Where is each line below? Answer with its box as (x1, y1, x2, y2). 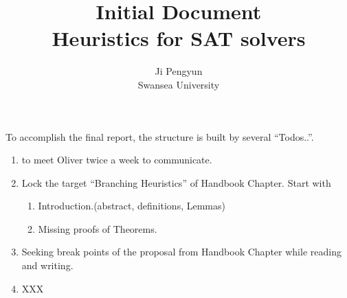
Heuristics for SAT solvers (52, 24, 306, 52)
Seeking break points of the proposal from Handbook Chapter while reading (21, 244, 342, 259)
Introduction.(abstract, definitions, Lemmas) (38, 198, 225, 213)
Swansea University (137, 77, 220, 91)
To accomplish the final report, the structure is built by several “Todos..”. (5, 129, 314, 144)
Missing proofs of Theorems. (38, 221, 157, 236)
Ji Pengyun (155, 64, 203, 78)
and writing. (21, 258, 74, 273)
